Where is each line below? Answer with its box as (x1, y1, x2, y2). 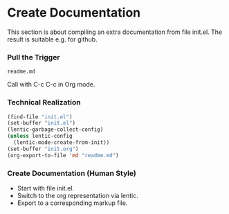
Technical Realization (7, 98, 81, 107)
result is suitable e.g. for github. (7, 35, 98, 43)
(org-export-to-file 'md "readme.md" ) (7, 152, 119, 159)
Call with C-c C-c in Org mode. (7, 80, 95, 89)
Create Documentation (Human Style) (7, 168, 136, 178)
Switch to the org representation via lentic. (17, 191, 138, 199)
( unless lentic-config (7, 133, 73, 140)
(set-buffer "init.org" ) (7, 145, 79, 152)
